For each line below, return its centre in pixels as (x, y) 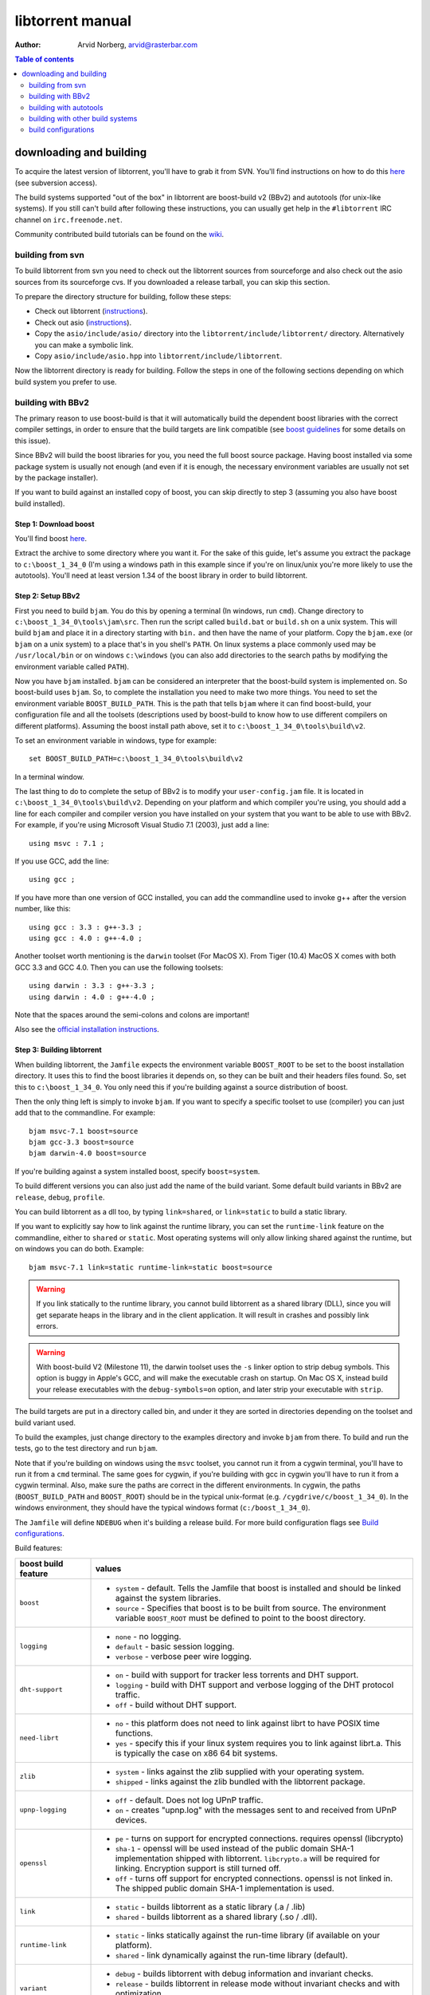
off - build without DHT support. (176, 1705)
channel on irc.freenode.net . (68, 219)
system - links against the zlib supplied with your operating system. (240, 1772)
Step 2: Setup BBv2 (47, 596)
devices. (131, 1819)
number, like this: (43, 909)
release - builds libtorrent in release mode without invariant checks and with (258, 1983)
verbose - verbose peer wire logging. (184, 1656)
